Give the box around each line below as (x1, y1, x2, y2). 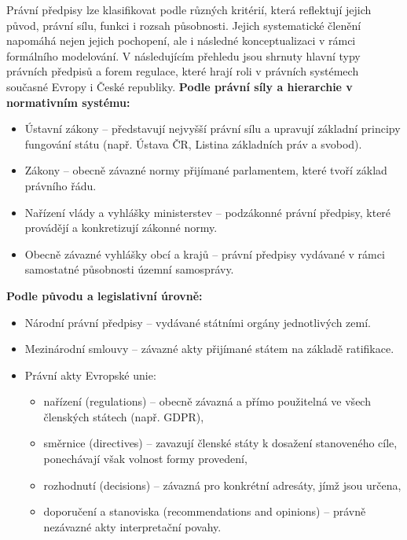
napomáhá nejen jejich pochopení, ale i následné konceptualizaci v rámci (6, 32, 356, 49)
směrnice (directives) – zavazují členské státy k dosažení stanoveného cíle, (43, 435, 398, 451)
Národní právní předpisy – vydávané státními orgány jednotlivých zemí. (24, 314, 371, 330)
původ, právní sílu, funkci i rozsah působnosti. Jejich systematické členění (6, 17, 361, 33)
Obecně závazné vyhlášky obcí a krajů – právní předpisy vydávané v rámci (24, 245, 385, 262)
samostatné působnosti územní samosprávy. (24, 261, 234, 277)
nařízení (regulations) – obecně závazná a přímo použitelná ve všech (43, 393, 371, 410)
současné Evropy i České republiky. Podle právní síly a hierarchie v (6, 78, 353, 94)
